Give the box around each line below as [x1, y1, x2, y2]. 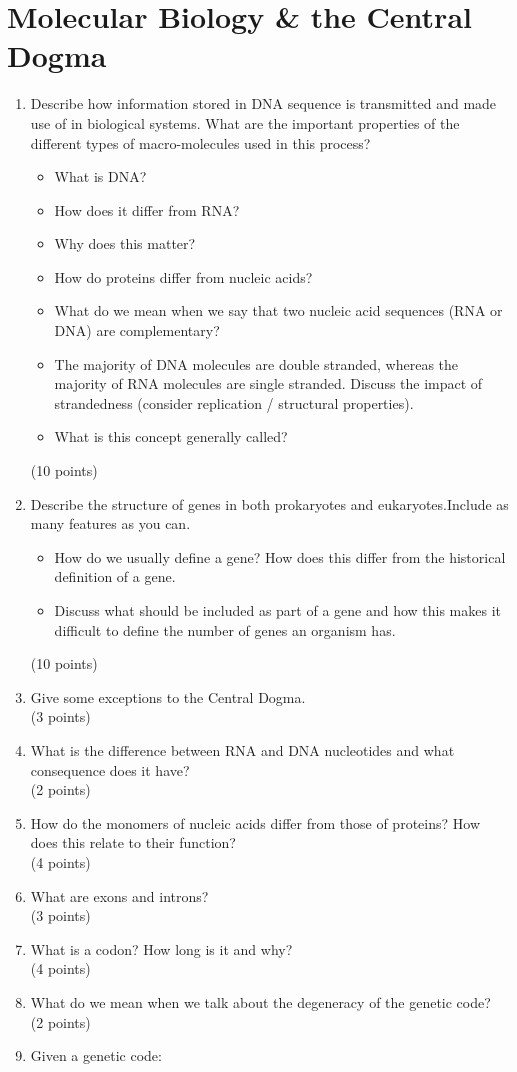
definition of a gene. [54, 566, 176, 587]
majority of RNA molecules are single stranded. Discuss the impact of [54, 373, 483, 394]
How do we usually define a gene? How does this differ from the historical [54, 546, 506, 567]
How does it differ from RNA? [54, 199, 240, 220]
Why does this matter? [54, 233, 196, 254]
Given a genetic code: [30, 1045, 162, 1066]
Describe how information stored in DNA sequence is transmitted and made [30, 93, 497, 114]
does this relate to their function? [30, 832, 236, 853]
